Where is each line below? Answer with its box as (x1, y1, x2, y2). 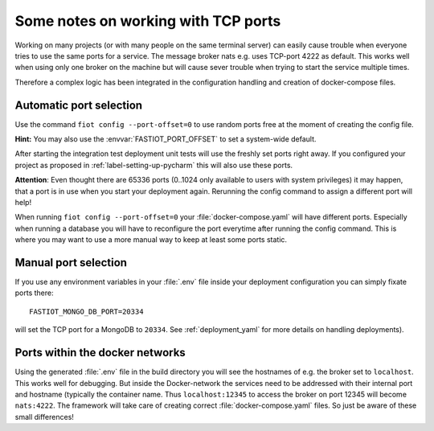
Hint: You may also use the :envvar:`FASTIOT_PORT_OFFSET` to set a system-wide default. (14, 134, 317, 144)
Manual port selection (14, 256, 128, 269)
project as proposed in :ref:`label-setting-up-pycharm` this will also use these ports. (14, 160, 293, 170)
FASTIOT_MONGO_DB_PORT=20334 (29, 306, 144, 316)
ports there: (14, 288, 54, 298)
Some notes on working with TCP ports (14, 12, 281, 30)
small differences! (14, 412, 74, 421)
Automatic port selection (14, 98, 143, 112)
